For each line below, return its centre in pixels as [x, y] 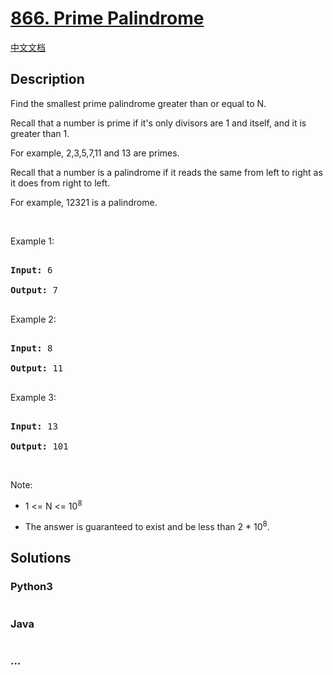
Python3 [31, 587]
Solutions [41, 558]
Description [47, 79]
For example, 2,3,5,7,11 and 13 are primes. [95, 153]
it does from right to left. [60, 183]
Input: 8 [31, 348]
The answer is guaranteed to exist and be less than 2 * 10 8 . [147, 526]
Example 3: [33, 397]
